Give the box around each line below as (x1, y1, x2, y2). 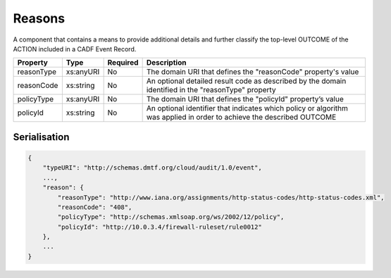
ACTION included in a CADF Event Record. (13, 44, 137, 53)
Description (146, 58, 187, 68)
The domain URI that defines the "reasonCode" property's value (146, 67, 359, 77)
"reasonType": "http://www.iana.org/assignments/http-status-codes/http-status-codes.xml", (57, 194, 385, 201)
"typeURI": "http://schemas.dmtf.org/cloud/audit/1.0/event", (42, 164, 262, 172)
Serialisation (13, 131, 70, 143)
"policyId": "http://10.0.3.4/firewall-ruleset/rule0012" (57, 222, 262, 231)
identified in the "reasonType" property (146, 85, 276, 95)
